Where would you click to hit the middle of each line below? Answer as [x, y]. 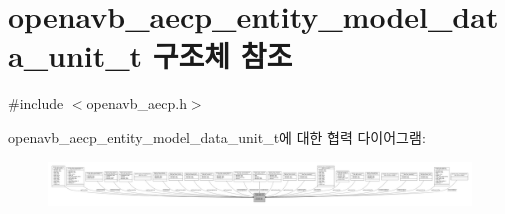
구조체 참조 [222, 55]
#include [36, 103]
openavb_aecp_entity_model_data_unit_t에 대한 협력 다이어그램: [217, 136]
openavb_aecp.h [136, 103]
